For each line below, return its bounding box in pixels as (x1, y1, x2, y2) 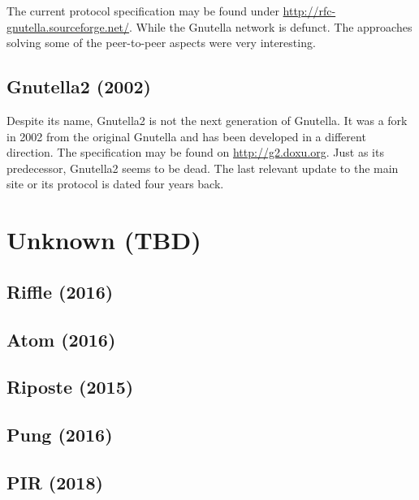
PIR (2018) (6, 469, 103, 494)
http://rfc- (283, 2, 336, 19)
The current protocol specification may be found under (6, 2, 279, 19)
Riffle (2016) (6, 278, 114, 304)
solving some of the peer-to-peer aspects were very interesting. (6, 34, 316, 51)
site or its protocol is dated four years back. (6, 175, 224, 192)
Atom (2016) (6, 326, 116, 351)
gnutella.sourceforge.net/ (6, 18, 130, 35)
